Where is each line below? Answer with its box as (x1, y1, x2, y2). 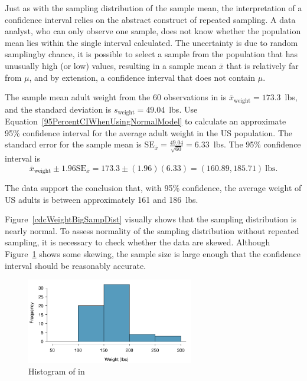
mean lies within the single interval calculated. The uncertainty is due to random (5, 36, 298, 48)
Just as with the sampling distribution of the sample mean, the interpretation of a (5, 2, 302, 14)
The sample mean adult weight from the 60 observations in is (5, 91, 227, 103)
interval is (5, 152, 41, 164)
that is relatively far (226, 59, 299, 71)
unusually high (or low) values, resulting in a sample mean (5, 59, 217, 71)
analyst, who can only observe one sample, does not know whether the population (5, 25, 301, 37)
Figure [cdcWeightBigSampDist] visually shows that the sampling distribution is (5, 213, 296, 225)
